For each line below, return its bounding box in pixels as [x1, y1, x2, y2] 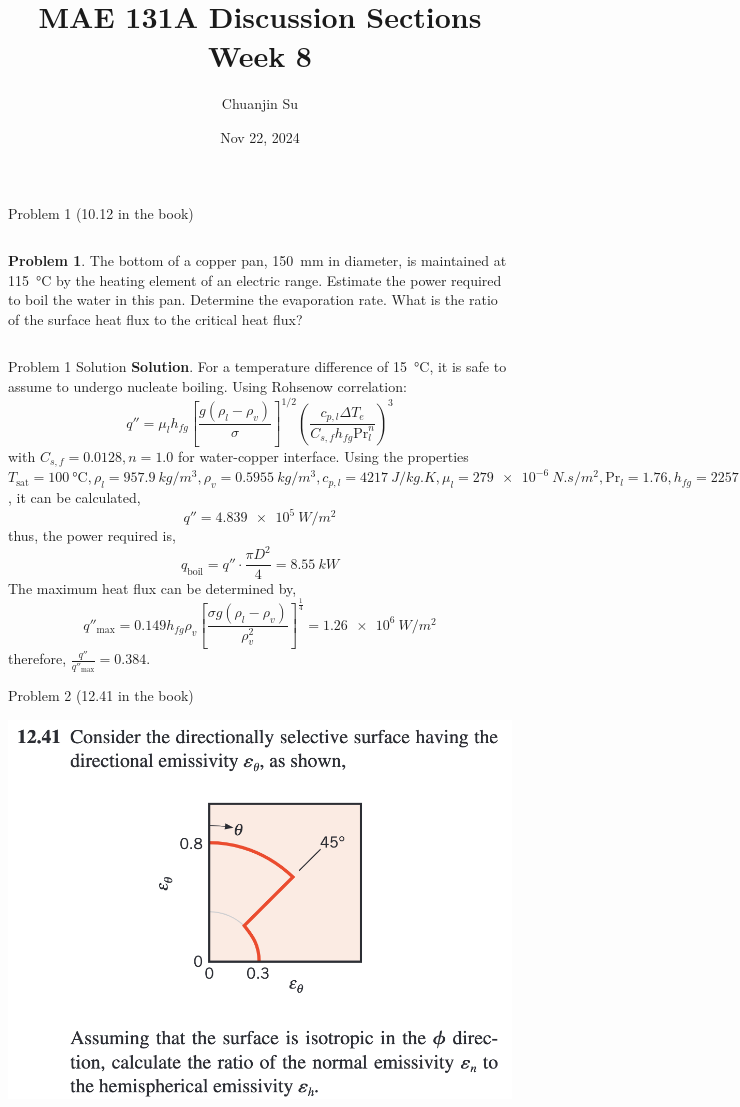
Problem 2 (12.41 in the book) [8, 685, 194, 706]
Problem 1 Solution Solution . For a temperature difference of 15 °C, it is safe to [8, 356, 507, 377]
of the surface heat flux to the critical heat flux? [8, 308, 303, 329]
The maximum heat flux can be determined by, [8, 577, 297, 598]
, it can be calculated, [8, 487, 141, 508]
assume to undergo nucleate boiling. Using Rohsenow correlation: [8, 376, 407, 397]
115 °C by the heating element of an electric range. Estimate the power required [8, 269, 502, 290]
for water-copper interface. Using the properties [177, 446, 469, 467]
